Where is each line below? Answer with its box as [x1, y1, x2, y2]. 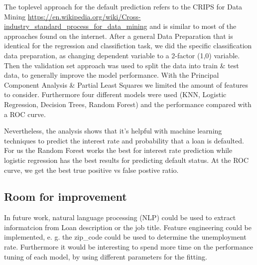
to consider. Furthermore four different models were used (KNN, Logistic [4, 89, 227, 100]
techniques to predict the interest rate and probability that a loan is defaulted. [4, 135, 244, 145]
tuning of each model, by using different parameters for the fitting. [4, 251, 207, 262]
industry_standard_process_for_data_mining [4, 21, 147, 31]
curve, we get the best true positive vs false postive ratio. [4, 164, 179, 175]
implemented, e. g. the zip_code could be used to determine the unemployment [4, 232, 247, 242]
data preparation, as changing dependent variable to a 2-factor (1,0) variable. [4, 50, 240, 60]
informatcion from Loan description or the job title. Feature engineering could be [4, 222, 252, 232]
